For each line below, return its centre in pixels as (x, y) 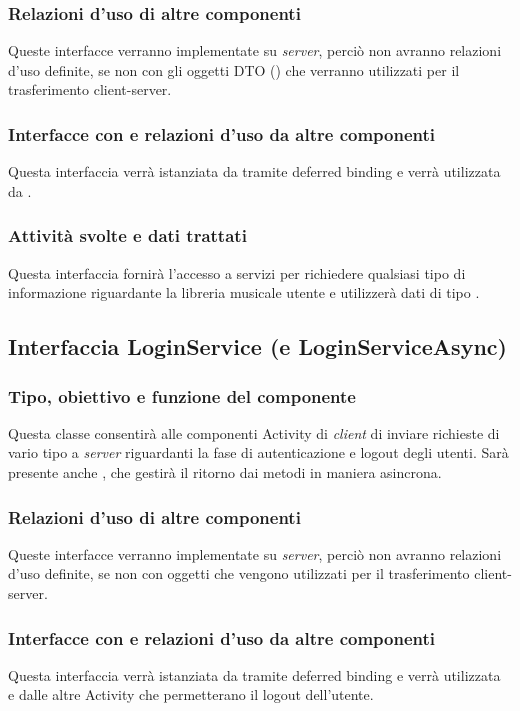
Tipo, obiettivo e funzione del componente (182, 395)
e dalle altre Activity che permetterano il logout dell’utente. (191, 694)
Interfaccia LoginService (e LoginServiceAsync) (257, 346)
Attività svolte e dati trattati (127, 235)
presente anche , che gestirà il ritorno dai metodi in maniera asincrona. (225, 472)
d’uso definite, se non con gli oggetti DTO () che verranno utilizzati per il (234, 69)
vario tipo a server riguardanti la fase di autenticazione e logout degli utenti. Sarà (258, 452)
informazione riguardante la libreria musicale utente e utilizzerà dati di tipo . (244, 292)
